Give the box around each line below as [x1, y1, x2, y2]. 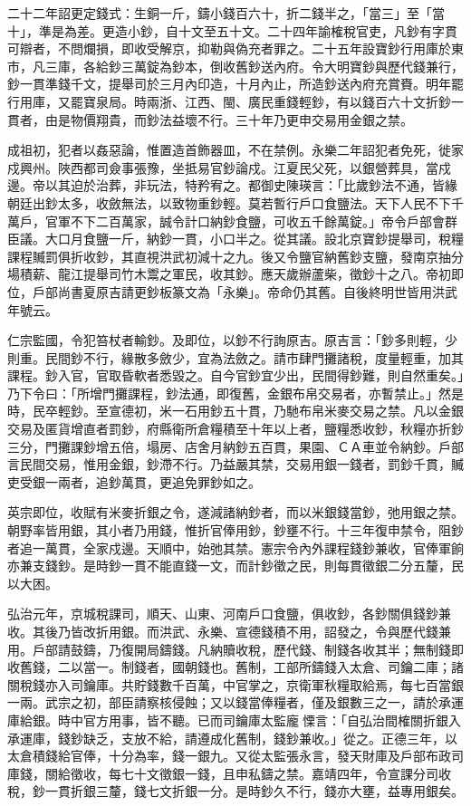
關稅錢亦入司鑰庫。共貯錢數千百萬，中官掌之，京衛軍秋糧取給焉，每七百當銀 [7, 675, 464, 694]
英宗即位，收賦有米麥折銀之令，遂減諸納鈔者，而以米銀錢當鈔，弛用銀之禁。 [7, 503, 464, 522]
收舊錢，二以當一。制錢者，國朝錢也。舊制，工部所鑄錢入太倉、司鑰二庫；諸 [7, 657, 464, 676]
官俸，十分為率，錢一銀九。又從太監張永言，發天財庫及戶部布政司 [70, 746, 464, 765]
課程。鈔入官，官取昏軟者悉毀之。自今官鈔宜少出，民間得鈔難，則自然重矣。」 [7, 366, 464, 385]
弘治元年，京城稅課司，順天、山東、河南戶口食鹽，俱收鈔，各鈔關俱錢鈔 [7, 604, 438, 623]
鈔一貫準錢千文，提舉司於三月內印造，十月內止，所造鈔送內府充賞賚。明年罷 [7, 74, 464, 93]
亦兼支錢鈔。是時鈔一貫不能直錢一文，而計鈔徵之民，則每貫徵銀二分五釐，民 [7, 556, 464, 575]
